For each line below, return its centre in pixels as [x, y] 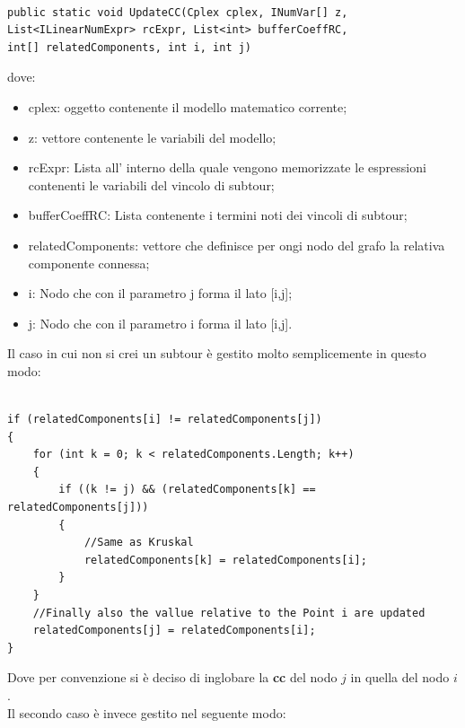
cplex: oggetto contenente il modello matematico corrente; [188, 106]
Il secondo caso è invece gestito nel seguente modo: [147, 712]
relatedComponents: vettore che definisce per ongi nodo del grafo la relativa [237, 245]
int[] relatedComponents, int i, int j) [130, 47]
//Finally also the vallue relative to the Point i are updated [229, 613]
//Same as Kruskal [139, 543]
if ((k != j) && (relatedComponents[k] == [187, 490]
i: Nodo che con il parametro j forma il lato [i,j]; [160, 293]
